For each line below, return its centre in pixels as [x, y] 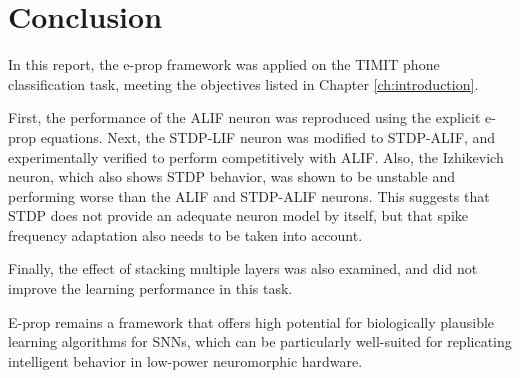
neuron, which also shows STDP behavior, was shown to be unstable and [231, 176]
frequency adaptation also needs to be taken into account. [185, 234]
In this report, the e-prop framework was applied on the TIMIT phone [224, 64]
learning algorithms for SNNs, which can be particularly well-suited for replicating [260, 341]
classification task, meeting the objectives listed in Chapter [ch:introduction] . [243, 83]
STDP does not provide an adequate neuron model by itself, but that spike [238, 215]
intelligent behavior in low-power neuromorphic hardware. [185, 360]
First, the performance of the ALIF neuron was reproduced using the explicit [244, 117]
